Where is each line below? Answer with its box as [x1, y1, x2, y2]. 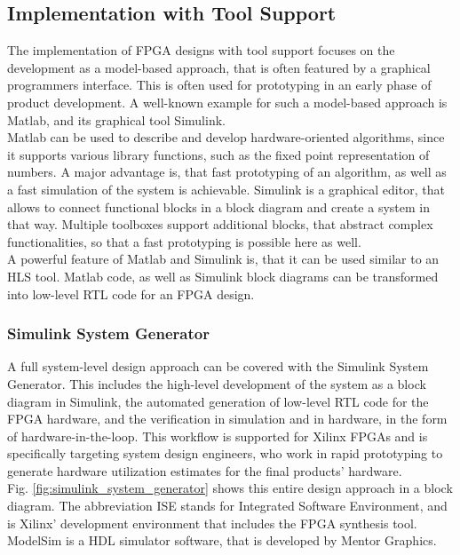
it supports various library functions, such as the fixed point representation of [7, 145, 430, 163]
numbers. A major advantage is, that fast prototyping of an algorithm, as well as [7, 163, 447, 181]
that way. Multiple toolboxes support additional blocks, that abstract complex [7, 215, 433, 234]
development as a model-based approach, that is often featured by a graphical [7, 58, 431, 76]
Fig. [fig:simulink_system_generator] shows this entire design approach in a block [7, 479, 453, 497]
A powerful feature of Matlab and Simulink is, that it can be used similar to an [7, 250, 440, 268]
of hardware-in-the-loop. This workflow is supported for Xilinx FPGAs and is [7, 426, 428, 445]
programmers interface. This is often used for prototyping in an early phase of [7, 75, 432, 94]
